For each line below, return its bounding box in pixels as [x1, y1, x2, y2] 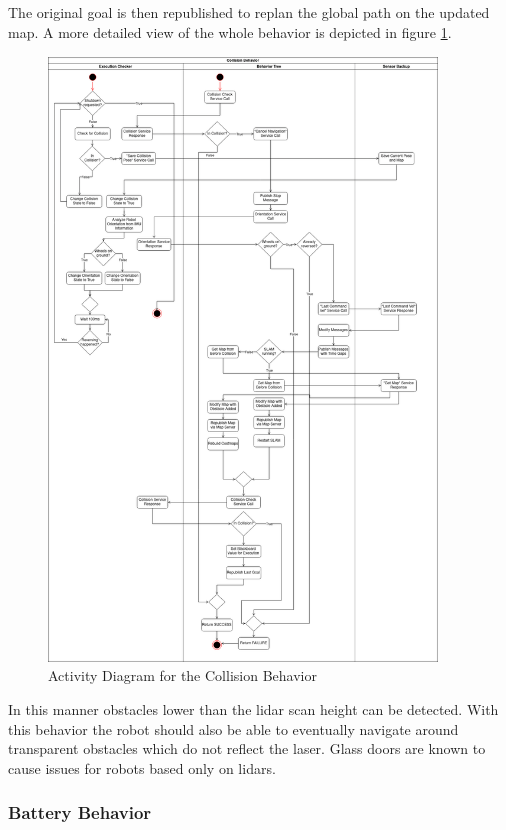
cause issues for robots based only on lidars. [8, 757, 276, 778]
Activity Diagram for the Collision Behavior [48, 665, 317, 686]
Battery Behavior [8, 800, 152, 825]
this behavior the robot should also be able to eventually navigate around [8, 718, 459, 739]
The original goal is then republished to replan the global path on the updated [8, 2, 490, 23]
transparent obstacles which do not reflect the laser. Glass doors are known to [8, 738, 486, 759]
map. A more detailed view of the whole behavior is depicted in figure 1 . [8, 21, 452, 42]
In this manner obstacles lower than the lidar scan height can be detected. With [8, 698, 499, 719]
